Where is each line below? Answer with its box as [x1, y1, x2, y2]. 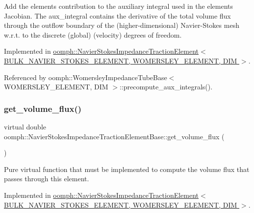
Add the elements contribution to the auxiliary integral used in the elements [4, 1, 233, 11]
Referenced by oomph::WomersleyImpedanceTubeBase [4, 72, 167, 82]
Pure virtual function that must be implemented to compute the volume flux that [4, 164, 250, 174]
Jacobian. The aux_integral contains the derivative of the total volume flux [4, 10, 231, 21]
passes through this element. [4, 173, 89, 184]
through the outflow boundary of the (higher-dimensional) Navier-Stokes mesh [4, 20, 239, 30]
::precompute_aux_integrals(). [119, 82, 213, 92]
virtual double [4, 121, 47, 131]
